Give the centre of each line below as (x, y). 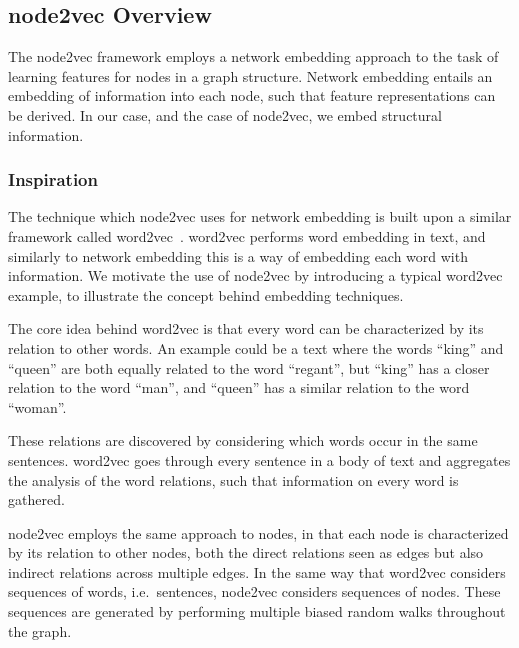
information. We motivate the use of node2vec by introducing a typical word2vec (255, 275)
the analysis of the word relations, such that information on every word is (233, 479)
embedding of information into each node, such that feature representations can (252, 95)
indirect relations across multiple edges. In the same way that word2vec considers (257, 571)
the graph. (40, 630)
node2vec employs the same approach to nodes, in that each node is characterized (258, 532)
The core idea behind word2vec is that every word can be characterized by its (246, 328)
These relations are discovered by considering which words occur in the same (243, 440)
